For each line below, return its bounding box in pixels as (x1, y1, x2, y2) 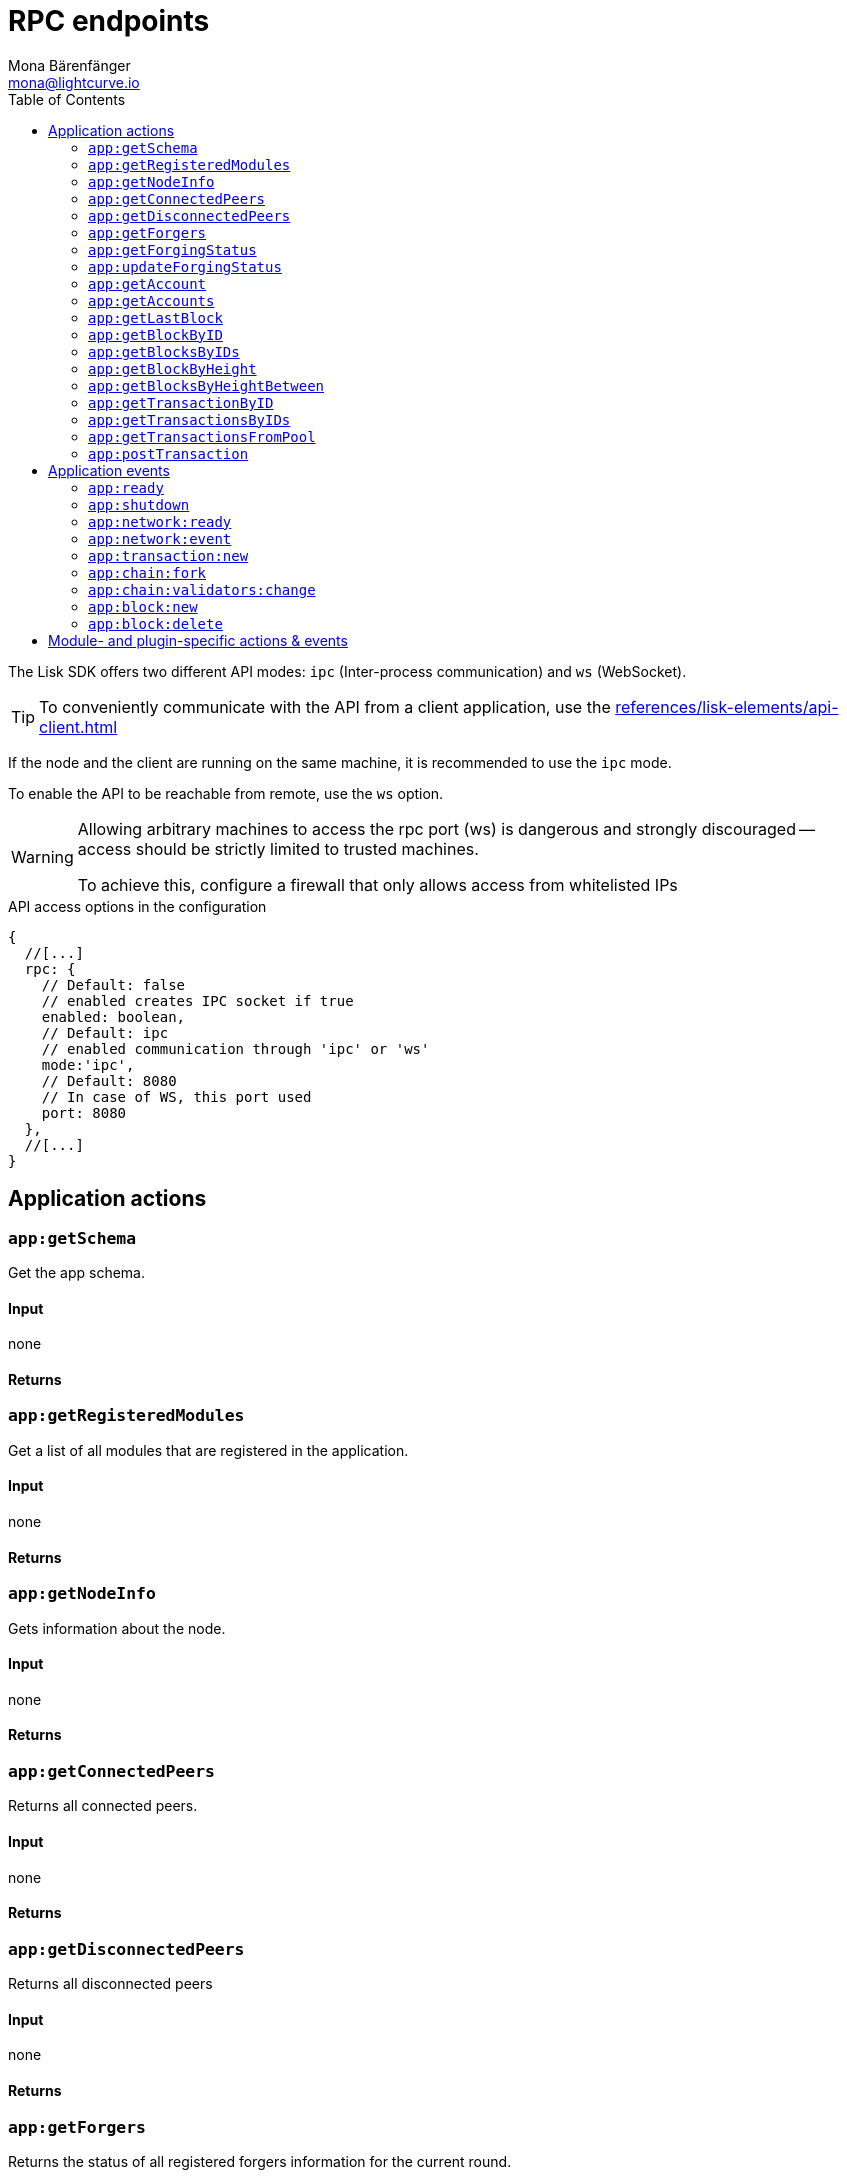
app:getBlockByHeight (88, 360, 257, 377)
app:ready (88, 479, 164, 496)
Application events (48, 461, 170, 479)
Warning (11, 846, 74, 867)
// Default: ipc (41, 1024, 169, 1041)
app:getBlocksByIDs (88, 343, 240, 360)
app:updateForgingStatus (88, 258, 282, 275)
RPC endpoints (8, 4, 210, 38)
